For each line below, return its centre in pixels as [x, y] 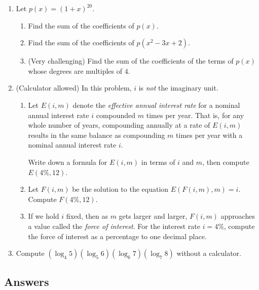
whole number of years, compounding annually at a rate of [119, 125]
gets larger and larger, [153, 216]
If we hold [44, 216]
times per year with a [209, 135]
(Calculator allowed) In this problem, [74, 88]
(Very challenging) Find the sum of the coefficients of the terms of [131, 61]
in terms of [158, 162]
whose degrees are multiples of [75, 70]
